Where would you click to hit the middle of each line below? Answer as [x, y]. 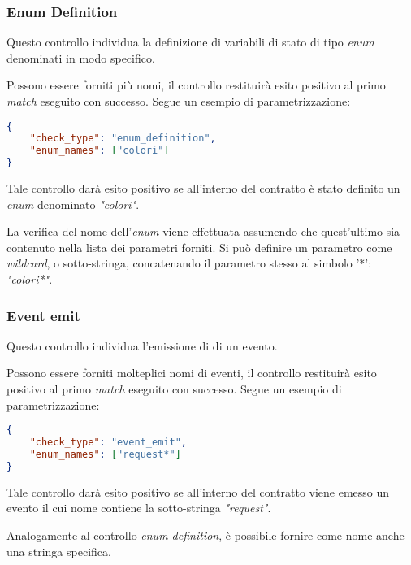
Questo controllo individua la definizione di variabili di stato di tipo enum [190, 42]
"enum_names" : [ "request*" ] [105, 454]
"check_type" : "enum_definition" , [123, 139]
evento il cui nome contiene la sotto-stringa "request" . [139, 508]
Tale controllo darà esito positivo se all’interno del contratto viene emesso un [198, 491]
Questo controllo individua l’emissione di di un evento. [142, 345]
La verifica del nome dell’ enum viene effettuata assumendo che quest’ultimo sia [203, 231]
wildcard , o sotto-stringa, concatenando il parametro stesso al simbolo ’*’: [189, 263]
